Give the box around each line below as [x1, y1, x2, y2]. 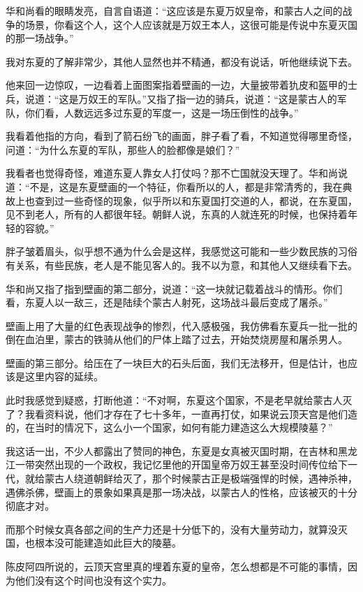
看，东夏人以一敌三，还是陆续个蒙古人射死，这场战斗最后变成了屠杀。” [6, 295, 328, 310]
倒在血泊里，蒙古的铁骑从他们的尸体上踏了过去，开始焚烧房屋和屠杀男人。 [6, 332, 348, 347]
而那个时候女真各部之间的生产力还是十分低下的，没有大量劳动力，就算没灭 [6, 521, 348, 536]
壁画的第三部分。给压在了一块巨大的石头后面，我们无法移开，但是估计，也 [6, 355, 348, 370]
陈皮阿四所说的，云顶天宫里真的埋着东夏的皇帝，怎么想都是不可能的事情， [6, 559, 348, 573]
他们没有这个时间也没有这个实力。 [15, 572, 172, 587]
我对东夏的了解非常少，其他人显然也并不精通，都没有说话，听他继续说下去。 [6, 54, 357, 68]
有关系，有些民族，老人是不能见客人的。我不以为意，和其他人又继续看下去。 [6, 257, 357, 272]
